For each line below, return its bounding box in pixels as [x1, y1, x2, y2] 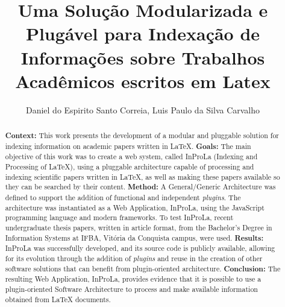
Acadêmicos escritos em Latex [15, 68, 271, 93]
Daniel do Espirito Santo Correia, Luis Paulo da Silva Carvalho [25, 103, 260, 116]
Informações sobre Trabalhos [20, 45, 265, 69]
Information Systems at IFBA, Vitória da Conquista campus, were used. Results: [5, 232, 264, 243]
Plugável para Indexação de [25, 21, 260, 46]
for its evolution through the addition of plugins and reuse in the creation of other [5, 253, 263, 263]
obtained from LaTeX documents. [5, 294, 111, 304]
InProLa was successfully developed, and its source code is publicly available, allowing [5, 243, 275, 253]
